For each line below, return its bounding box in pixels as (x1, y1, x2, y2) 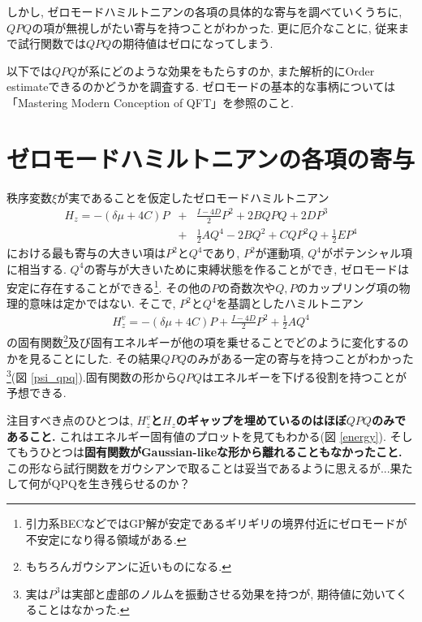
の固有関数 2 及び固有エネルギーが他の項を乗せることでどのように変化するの (6, 331, 409, 351)
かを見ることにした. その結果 (6, 349, 161, 366)
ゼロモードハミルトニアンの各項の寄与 (6, 141, 415, 175)
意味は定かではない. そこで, (28, 295, 176, 312)
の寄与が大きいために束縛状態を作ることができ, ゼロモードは (84, 260, 409, 277)
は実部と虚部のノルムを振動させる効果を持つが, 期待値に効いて (60, 585, 396, 602)
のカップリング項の (296, 279, 399, 296)
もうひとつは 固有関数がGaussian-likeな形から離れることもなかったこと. (17, 443, 403, 460)
